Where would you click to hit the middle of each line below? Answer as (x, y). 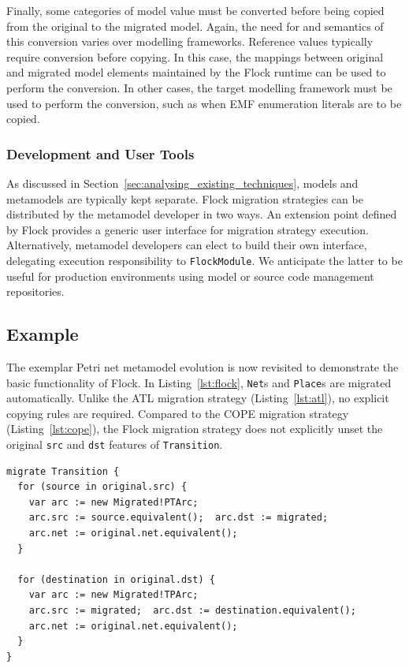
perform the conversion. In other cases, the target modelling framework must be (199, 87)
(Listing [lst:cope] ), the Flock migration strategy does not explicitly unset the (195, 429)
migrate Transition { (63, 471)
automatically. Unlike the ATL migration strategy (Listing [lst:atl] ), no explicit (198, 398)
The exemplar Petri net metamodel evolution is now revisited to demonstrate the (203, 366)
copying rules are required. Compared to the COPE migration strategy (178, 413)
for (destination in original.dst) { (116, 579)
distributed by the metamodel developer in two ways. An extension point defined (202, 214)
